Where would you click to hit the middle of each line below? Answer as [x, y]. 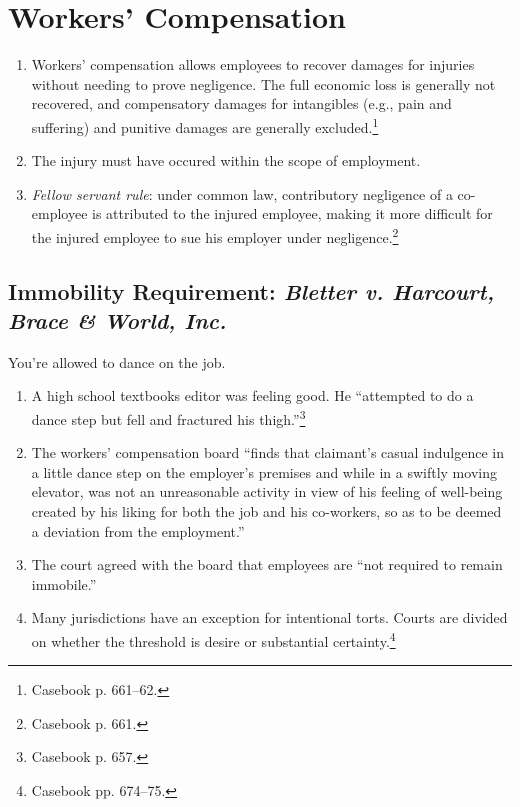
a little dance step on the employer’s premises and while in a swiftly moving [264, 471]
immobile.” [64, 583]
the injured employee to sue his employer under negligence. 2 [215, 235]
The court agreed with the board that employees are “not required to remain [267, 564]
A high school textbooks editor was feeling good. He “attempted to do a [252, 395]
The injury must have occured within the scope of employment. [226, 160]
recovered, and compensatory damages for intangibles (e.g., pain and [241, 103]
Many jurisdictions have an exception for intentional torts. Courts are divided [269, 617]
